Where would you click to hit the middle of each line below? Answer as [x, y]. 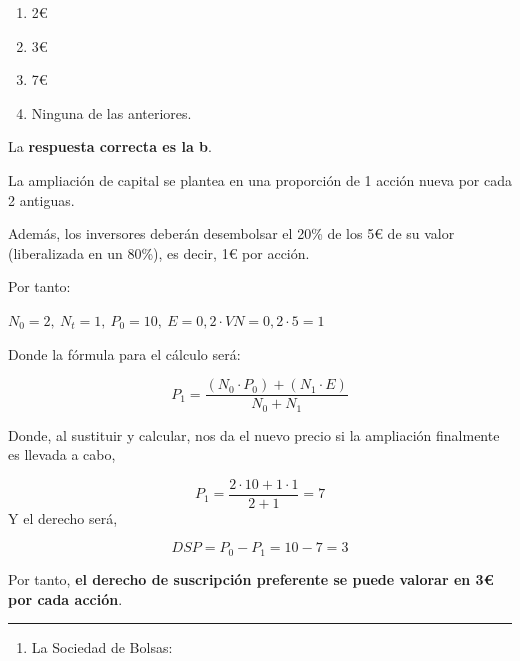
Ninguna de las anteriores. [111, 112]
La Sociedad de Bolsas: [102, 647]
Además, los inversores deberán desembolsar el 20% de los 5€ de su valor [231, 233]
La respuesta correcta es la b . [110, 146]
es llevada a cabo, [62, 454]
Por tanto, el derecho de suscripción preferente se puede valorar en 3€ [251, 578]
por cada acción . [65, 598]
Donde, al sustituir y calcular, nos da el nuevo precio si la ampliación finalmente [254, 434]
